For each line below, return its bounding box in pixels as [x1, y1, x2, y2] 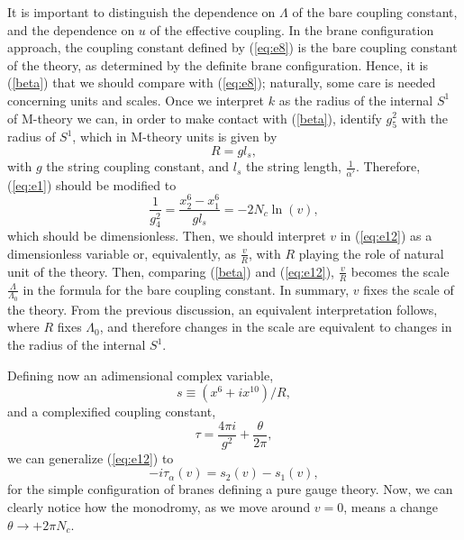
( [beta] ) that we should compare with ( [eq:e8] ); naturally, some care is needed [7, 73, 436, 92]
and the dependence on [7, 20, 135, 39]
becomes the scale [350, 261, 450, 280]
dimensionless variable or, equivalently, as [7, 243, 236, 262]
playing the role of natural [298, 243, 444, 262]
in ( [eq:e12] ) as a [340, 226, 432, 245]
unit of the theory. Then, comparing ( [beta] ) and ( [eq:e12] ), [7, 261, 334, 280]
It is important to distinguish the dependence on [7, 3, 276, 21]
